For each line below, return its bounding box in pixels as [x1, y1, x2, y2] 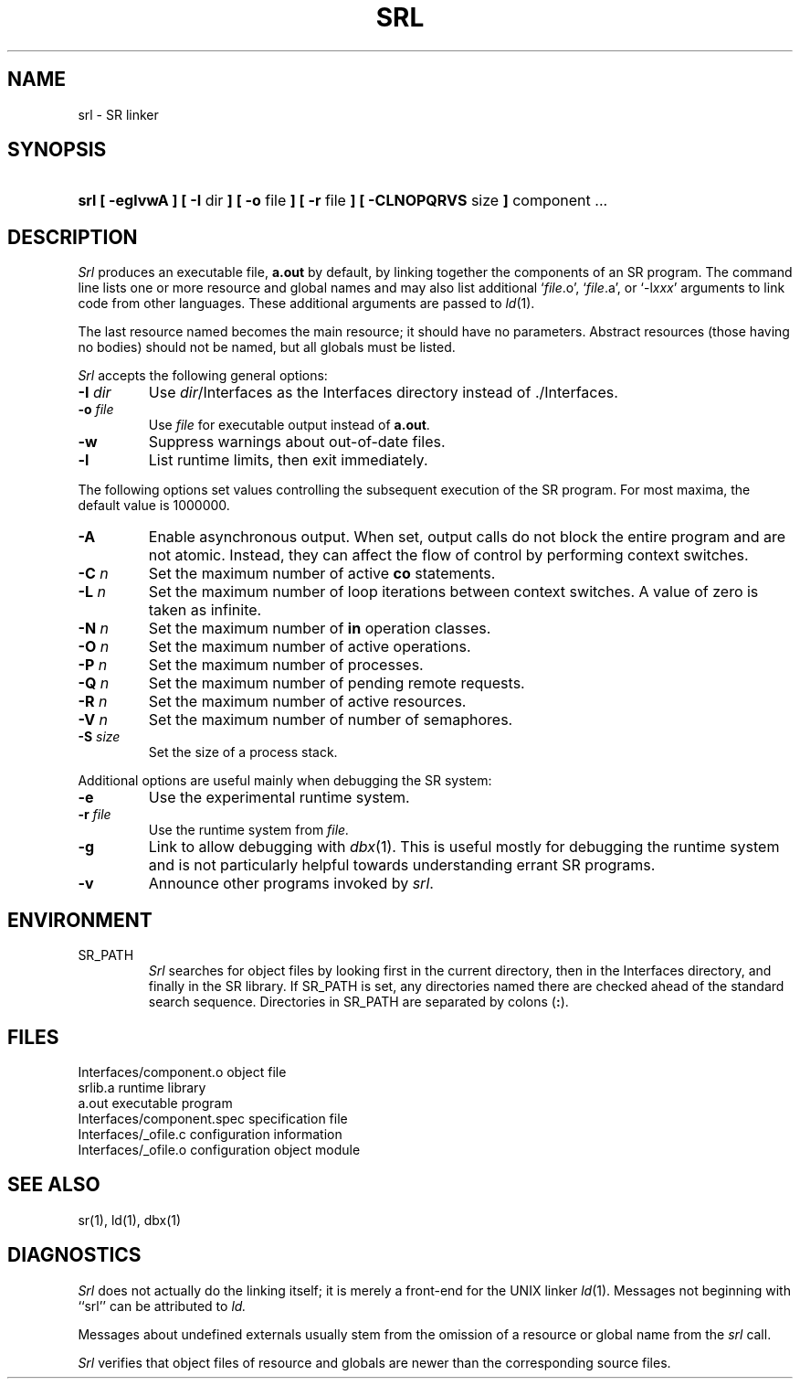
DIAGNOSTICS [7, 1243, 142, 1267]
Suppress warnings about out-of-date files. [148, 432, 446, 452]
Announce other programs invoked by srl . [148, 874, 434, 893]
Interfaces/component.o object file [78, 1063, 287, 1080]
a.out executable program [78, 1094, 233, 1111]
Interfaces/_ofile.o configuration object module [78, 1141, 361, 1157]
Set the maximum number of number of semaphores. [148, 710, 513, 730]
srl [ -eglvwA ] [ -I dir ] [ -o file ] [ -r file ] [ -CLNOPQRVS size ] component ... [78, 191, 608, 210]
